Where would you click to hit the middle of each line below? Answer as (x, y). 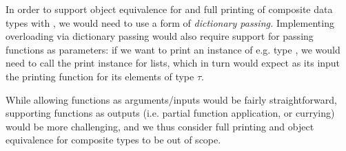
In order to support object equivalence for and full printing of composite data (169, 9)
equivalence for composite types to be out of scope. (113, 140)
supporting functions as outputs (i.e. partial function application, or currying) (170, 113)
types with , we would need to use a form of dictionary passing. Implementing (170, 22)
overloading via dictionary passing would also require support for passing (160, 36)
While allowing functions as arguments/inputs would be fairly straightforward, (171, 99)
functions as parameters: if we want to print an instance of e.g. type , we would (173, 49)
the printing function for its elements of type (100, 76)
